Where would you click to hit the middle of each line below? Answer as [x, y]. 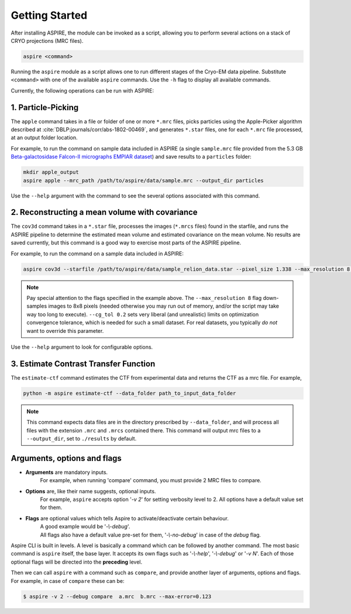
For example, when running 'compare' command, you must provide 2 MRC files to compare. [151, 480]
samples [37, 306]
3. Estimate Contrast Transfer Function [83, 364]
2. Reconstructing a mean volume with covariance [104, 212]
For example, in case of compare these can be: [68, 581]
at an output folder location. [44, 138]
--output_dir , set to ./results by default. [82, 438]
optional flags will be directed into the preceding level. [77, 562]
